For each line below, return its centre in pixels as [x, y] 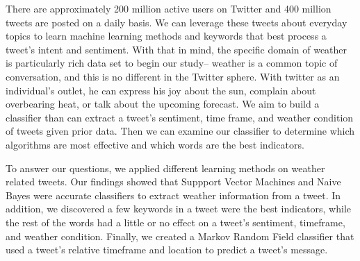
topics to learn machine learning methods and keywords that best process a [166, 36]
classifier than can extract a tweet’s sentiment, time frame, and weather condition [180, 117]
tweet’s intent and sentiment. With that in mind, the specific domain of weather [177, 49]
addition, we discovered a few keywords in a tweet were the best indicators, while [179, 209]
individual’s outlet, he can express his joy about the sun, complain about [161, 90]
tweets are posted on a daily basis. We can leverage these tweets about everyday [177, 22]
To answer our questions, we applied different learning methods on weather [165, 168]
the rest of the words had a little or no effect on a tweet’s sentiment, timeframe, [175, 222]
